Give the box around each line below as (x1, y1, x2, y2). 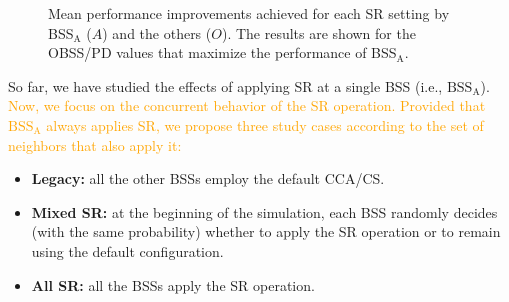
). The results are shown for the (221, 22, 416, 43)
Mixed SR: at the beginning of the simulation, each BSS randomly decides (31, 201, 498, 222)
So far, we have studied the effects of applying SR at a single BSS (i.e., (8, 75, 443, 96)
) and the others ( (102, 22, 212, 43)
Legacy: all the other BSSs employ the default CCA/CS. (31, 168, 385, 189)
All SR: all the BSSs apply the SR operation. (31, 274, 315, 295)
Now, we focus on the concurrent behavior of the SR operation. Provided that (8, 95, 486, 116)
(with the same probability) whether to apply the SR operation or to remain (31, 221, 501, 242)
